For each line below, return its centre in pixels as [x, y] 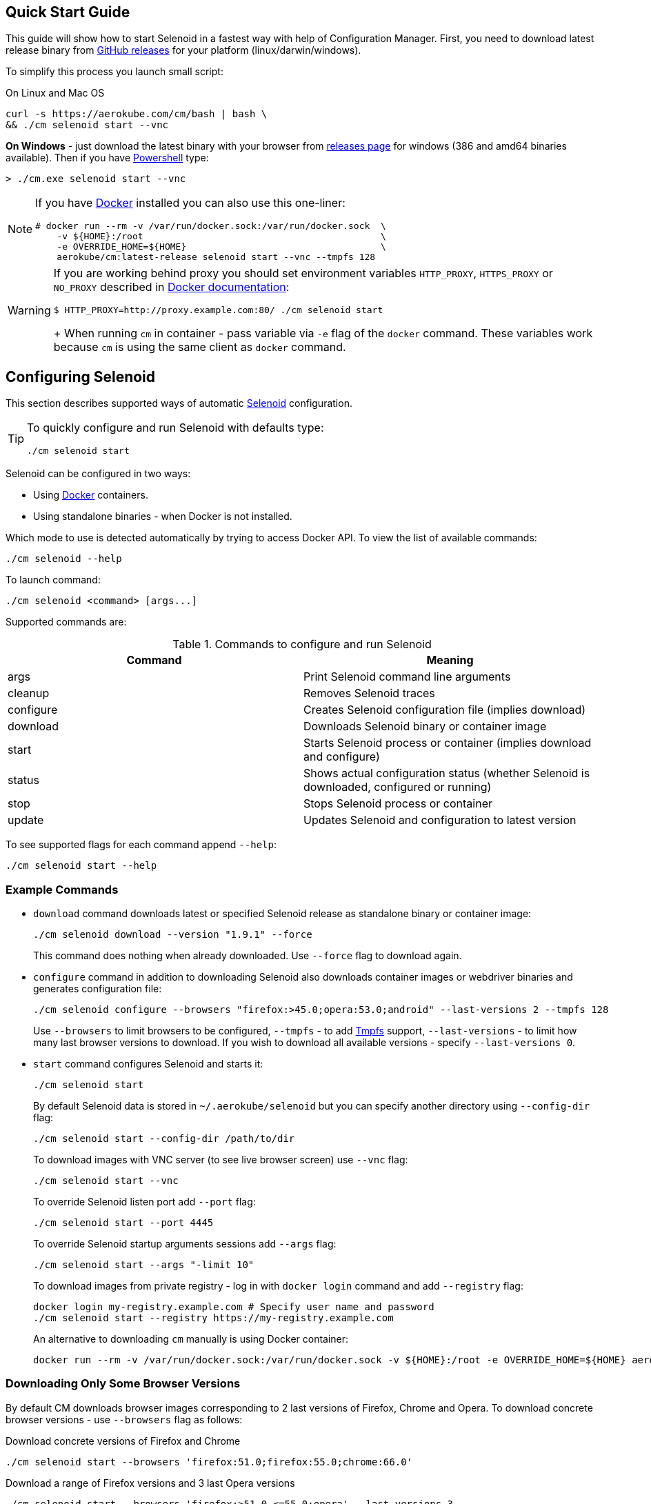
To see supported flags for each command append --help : [141, 845]
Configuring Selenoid [81, 377]
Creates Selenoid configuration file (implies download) [445, 710]
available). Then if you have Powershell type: [107, 158]
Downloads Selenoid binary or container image [425, 726]
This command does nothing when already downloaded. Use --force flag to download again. [248, 956]
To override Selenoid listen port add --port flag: [144, 1202]
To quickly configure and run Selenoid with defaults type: [176, 428]
